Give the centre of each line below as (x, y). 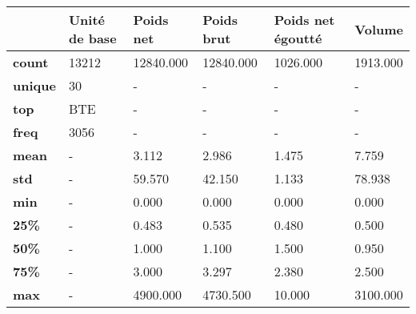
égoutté (298, 38)
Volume (379, 29)
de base (92, 38)
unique (34, 85)
